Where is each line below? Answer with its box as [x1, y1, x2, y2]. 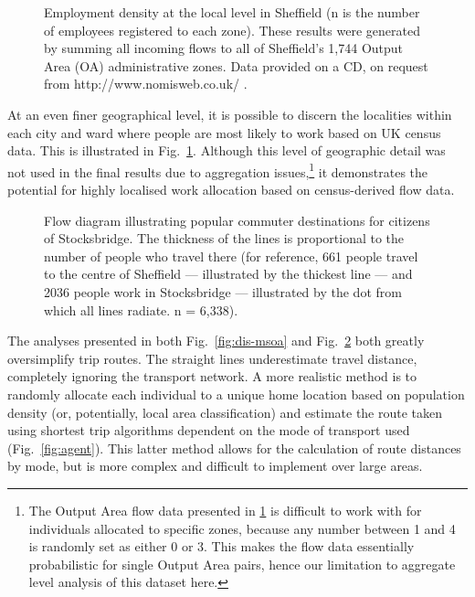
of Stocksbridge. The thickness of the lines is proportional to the [44, 229, 405, 248]
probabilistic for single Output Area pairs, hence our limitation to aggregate [28, 554, 456, 573]
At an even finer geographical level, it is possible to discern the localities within [7, 104, 452, 123]
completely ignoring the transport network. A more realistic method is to [7, 367, 417, 386]
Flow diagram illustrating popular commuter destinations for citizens [44, 210, 430, 229]
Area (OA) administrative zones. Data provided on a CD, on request [44, 56, 428, 75]
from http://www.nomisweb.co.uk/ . [44, 74, 248, 93]
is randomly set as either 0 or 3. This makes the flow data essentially [28, 537, 415, 556]
